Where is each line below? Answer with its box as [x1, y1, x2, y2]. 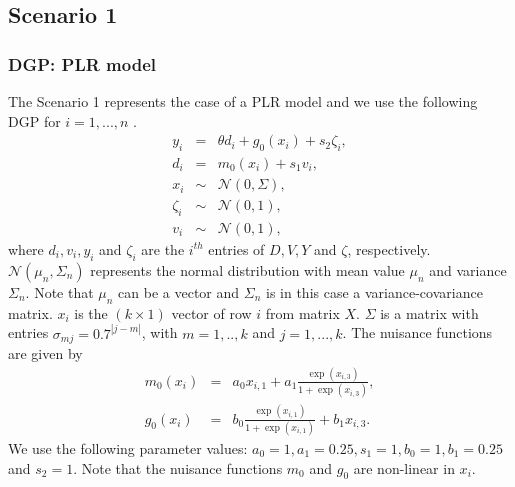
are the [141, 238, 185, 259]
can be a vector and [118, 281, 240, 302]
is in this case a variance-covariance [266, 281, 483, 302]
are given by [8, 343, 83, 364]
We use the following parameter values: [8, 437, 248, 458]
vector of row [171, 302, 252, 323]
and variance [429, 259, 507, 280]
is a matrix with [380, 302, 479, 323]
